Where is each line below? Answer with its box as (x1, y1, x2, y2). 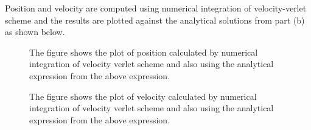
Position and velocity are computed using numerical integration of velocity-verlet (5, 2, 307, 14)
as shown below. (5, 25, 65, 38)
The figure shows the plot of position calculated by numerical (29, 45, 258, 58)
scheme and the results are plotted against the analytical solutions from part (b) (5, 13, 305, 26)
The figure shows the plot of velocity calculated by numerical (29, 89, 257, 102)
